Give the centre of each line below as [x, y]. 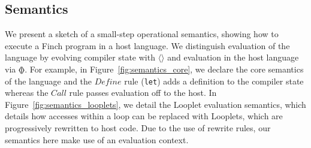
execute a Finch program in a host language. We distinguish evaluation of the [147, 45]
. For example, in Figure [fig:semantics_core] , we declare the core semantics [164, 69]
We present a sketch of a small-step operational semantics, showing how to [142, 34]
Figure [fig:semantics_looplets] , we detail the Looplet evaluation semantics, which [155, 104]
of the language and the [49, 81]
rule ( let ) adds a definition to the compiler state [214, 81]
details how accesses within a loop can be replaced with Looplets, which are [144, 116]
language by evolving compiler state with [80, 57]
